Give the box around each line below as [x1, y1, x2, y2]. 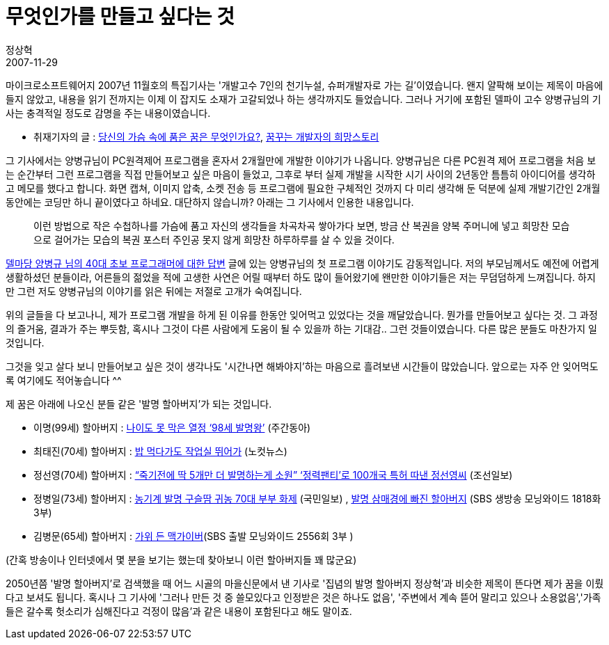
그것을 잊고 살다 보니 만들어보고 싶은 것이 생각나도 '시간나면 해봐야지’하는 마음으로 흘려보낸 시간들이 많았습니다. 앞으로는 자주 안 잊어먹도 [6, 360, 599, 372]
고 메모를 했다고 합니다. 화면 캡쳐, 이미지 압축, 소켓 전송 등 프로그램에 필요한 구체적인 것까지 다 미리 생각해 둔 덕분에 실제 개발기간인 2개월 [6, 182, 601, 194]
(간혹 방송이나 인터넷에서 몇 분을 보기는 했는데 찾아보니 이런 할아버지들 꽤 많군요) [6, 553, 357, 566]
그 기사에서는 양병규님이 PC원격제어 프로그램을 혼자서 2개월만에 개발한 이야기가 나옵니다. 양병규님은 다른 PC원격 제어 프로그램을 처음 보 [6, 154, 596, 166]
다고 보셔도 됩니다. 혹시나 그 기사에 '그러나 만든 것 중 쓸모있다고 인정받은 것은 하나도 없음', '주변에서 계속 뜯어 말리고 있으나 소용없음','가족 [6, 591, 601, 603]
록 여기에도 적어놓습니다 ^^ [6, 374, 122, 386]
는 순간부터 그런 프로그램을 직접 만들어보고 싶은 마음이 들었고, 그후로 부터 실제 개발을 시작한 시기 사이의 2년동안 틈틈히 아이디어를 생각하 [6, 168, 596, 180]
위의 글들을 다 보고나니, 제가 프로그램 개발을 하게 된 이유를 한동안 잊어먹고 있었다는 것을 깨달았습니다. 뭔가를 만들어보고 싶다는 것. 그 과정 [6, 308, 598, 321]
